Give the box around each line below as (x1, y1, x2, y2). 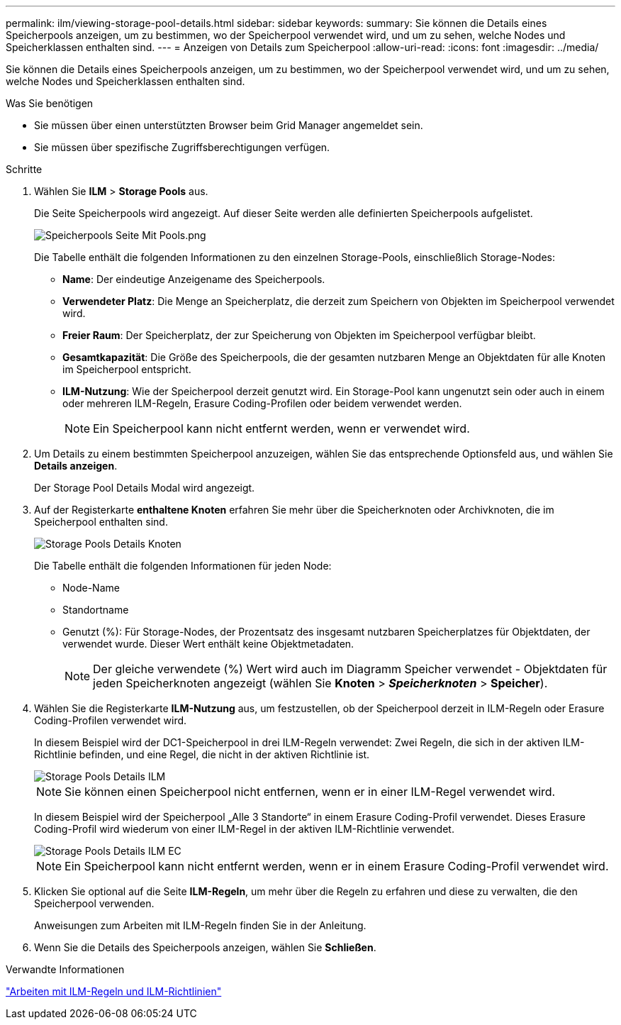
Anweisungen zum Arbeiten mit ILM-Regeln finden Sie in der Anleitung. (34, 919, 367, 931)
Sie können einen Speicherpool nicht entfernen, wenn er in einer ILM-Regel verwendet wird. (65, 785, 556, 799)
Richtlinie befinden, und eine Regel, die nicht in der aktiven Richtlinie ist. (34, 748, 370, 760)
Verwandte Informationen (6, 963, 125, 975)
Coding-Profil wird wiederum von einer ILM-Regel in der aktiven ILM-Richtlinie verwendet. (34, 823, 454, 835)
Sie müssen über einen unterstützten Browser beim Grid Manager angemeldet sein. (34, 119, 423, 131)
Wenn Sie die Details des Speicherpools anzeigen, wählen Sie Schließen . (34, 941, 376, 953)
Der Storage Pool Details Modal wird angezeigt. (34, 482, 255, 494)
